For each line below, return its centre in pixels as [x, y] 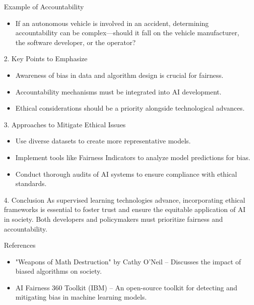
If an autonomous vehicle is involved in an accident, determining [112, 23]
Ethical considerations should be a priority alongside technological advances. [130, 108]
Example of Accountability [44, 6]
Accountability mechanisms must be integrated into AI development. [118, 91]
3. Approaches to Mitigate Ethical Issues [65, 124]
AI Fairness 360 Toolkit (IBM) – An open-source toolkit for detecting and [126, 287]
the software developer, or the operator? [76, 42]
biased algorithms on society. [58, 271]
